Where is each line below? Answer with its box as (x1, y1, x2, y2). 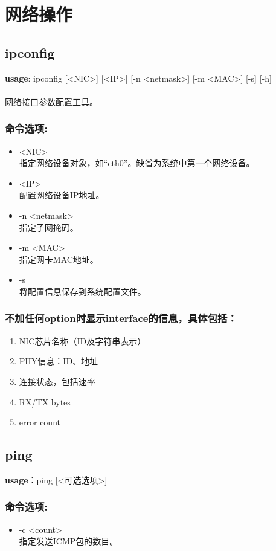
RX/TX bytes (19, 395, 71, 408)
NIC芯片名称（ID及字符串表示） (19, 334, 146, 347)
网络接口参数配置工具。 (5, 95, 98, 108)
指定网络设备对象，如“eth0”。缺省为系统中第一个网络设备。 (19, 156, 255, 169)
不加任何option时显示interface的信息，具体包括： (5, 311, 237, 326)
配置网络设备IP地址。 (19, 188, 104, 201)
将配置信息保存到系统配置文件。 (19, 285, 146, 297)
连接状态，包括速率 (19, 375, 95, 387)
